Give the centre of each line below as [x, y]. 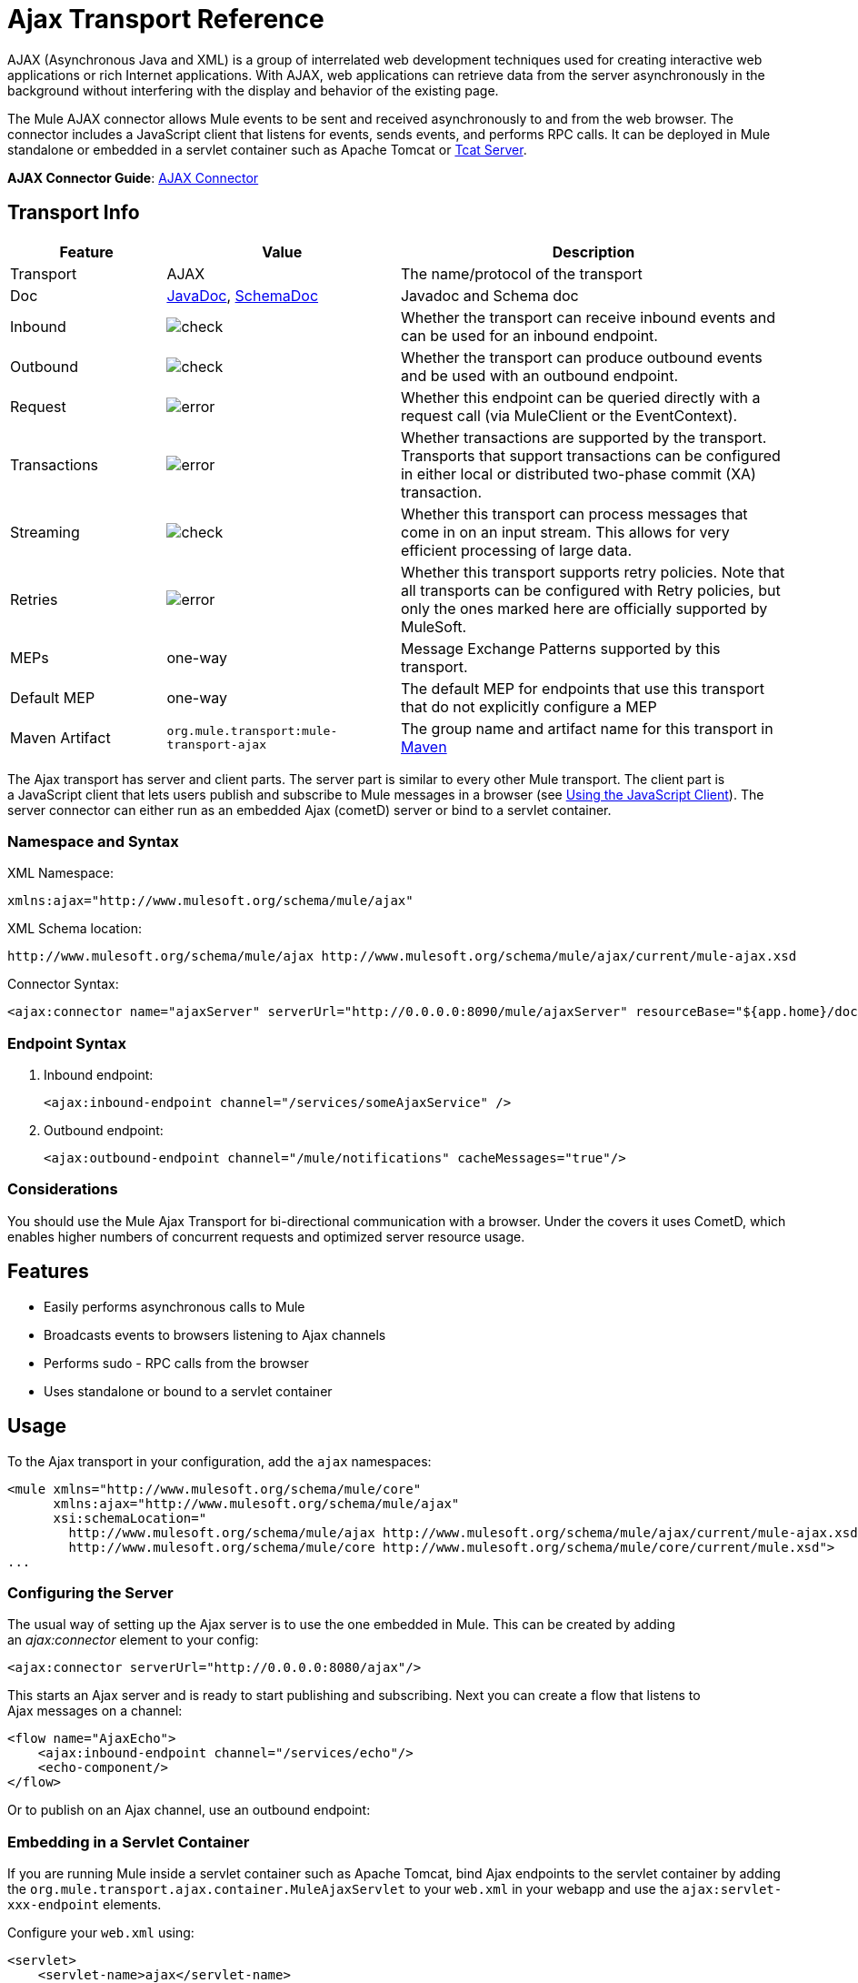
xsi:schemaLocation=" [130, 1518]
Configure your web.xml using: [101, 1933]
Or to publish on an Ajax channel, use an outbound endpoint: [189, 1810]
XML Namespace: [61, 873]
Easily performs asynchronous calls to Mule [175, 1306]
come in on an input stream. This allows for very [565, 532]
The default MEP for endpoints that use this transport [583, 688]
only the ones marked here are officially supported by [584, 608]
